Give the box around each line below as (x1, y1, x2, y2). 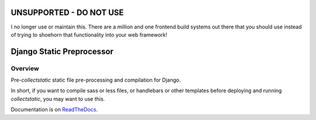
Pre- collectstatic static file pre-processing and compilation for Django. (11, 76, 181, 84)
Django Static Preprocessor (11, 47, 114, 57)
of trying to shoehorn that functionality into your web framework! (11, 31, 167, 38)
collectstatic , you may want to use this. (11, 95, 105, 102)
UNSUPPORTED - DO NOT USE (11, 8, 124, 17)
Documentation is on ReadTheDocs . (11, 106, 98, 113)
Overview (11, 64, 39, 72)
